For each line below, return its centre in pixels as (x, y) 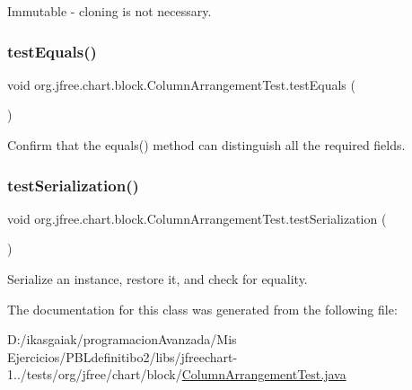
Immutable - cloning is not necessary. (110, 11)
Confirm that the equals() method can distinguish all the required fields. (206, 145)
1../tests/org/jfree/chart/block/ (95, 374)
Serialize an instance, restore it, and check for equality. (158, 279)
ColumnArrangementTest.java (264, 374)
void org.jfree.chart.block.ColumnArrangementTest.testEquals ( (181, 84)
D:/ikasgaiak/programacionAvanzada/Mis (122, 339)
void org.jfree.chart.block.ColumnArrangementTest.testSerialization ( (197, 218)
